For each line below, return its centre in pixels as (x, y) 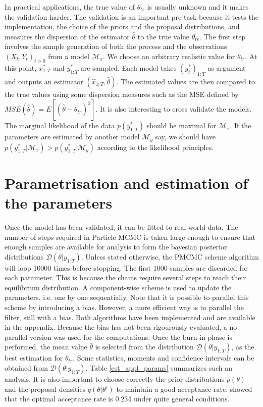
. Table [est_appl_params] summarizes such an (159, 368)
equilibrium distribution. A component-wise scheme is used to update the (118, 287)
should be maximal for (181, 125)
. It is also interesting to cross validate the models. (174, 109)
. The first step (223, 36)
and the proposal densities (45, 389)
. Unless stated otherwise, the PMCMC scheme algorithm (170, 256)
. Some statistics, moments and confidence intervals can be (164, 358)
